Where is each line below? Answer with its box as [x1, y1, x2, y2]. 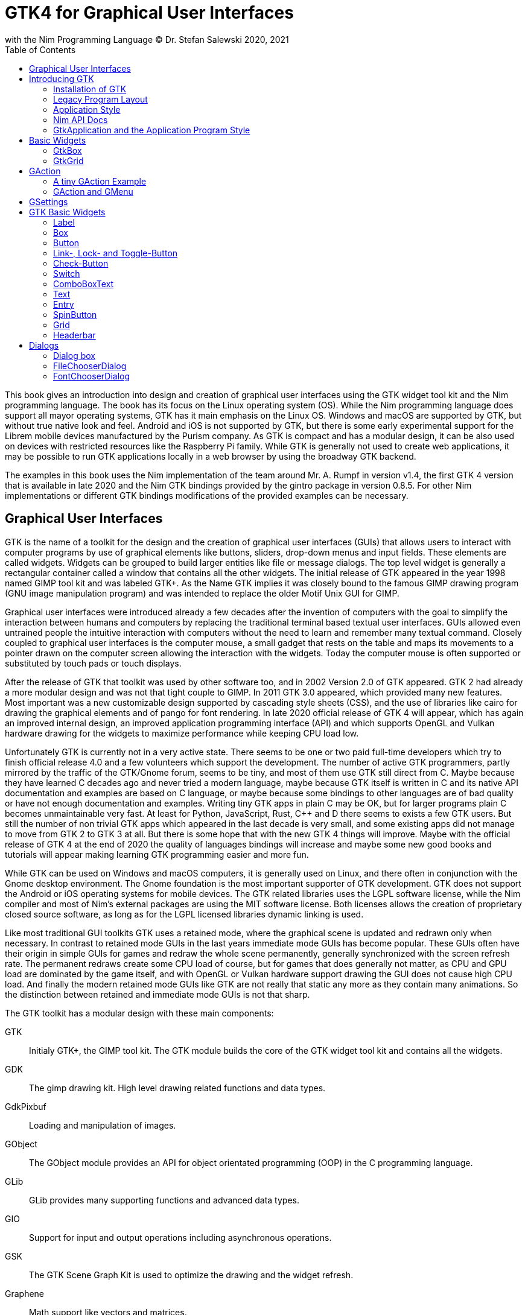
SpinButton [53, 309, 97, 320]
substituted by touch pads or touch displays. [5, 657, 182, 668]
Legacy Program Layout [53, 93, 148, 104]
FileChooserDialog [53, 360, 127, 371]
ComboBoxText [53, 278, 114, 289]
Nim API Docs [53, 114, 108, 125]
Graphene [5, 1288, 45, 1299]
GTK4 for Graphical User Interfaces [5, 2, 294, 23]
